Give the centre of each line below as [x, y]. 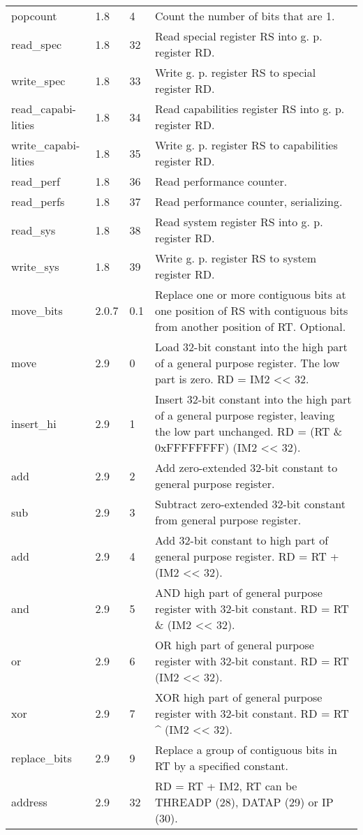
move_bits [37, 310]
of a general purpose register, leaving [245, 415]
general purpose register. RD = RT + [247, 556]
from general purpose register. [228, 520]
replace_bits [42, 758]
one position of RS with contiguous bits [251, 310]
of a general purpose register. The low [247, 363]
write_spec [38, 80]
